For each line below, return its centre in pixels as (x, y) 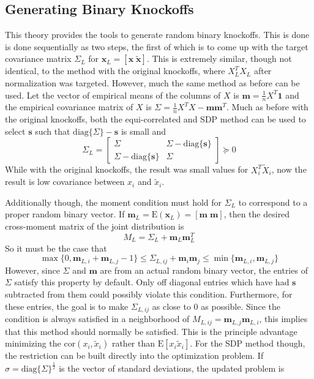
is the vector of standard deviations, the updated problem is (172, 368)
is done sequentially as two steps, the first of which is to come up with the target (157, 46)
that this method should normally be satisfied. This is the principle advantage (151, 331)
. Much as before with (267, 107)
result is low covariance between (65, 182)
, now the (289, 169)
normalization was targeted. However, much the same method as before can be (152, 82)
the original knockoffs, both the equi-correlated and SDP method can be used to (155, 119)
